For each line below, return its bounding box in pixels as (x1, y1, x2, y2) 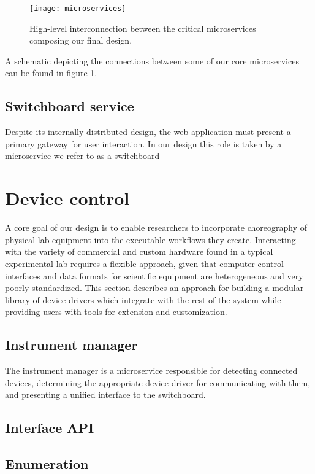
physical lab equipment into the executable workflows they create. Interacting (5, 233, 296, 246)
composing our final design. (29, 34, 132, 47)
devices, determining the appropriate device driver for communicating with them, (5, 376, 311, 389)
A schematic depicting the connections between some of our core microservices (5, 54, 299, 67)
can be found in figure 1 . (5, 66, 97, 79)
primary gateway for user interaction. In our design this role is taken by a (5, 137, 282, 150)
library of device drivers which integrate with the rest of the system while (5, 293, 281, 306)
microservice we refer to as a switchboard (5, 149, 160, 162)
